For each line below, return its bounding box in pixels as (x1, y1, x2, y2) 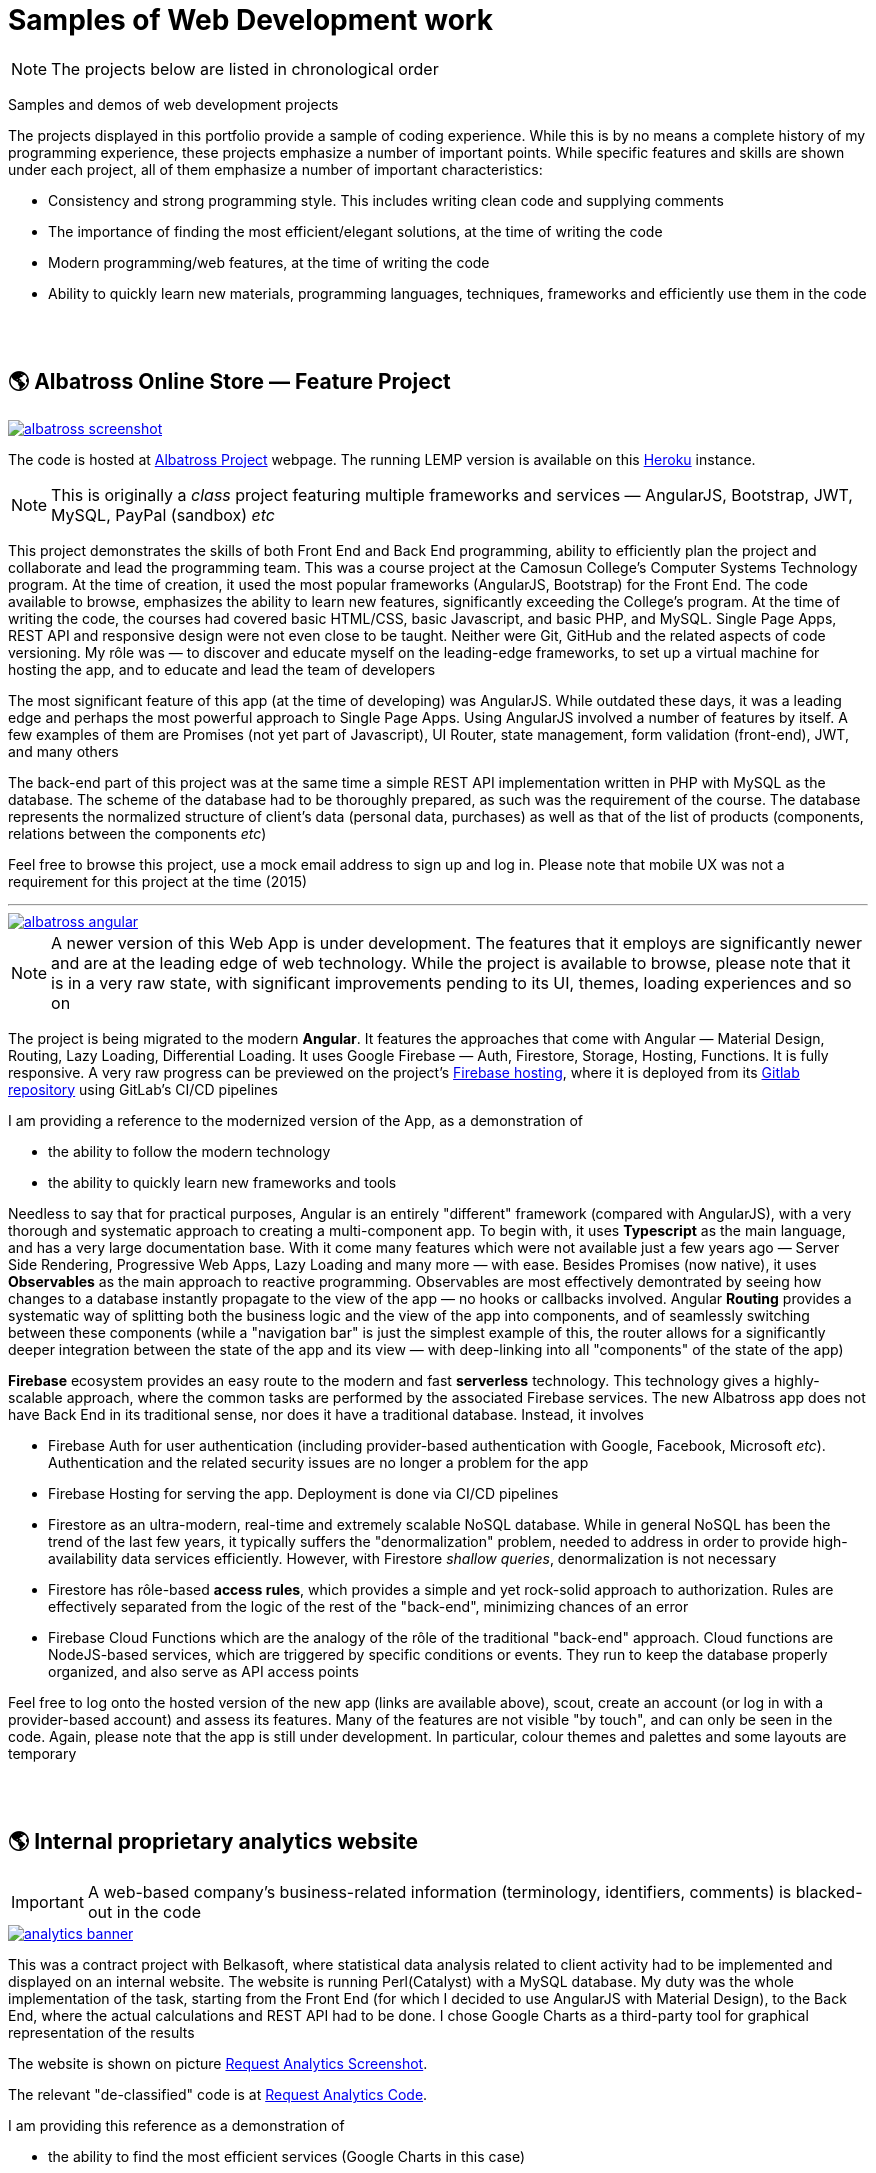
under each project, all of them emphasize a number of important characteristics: (8, 160, 543, 178)
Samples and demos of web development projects (8, 95, 339, 113)
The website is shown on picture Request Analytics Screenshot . (8, 2055, 428, 2073)
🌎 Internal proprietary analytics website (8, 1829, 419, 1855)
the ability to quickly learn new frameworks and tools (48, 1173, 397, 1191)
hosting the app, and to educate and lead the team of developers (8, 660, 436, 678)
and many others (8, 742, 119, 760)
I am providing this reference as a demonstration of (8, 2117, 345, 2135)
